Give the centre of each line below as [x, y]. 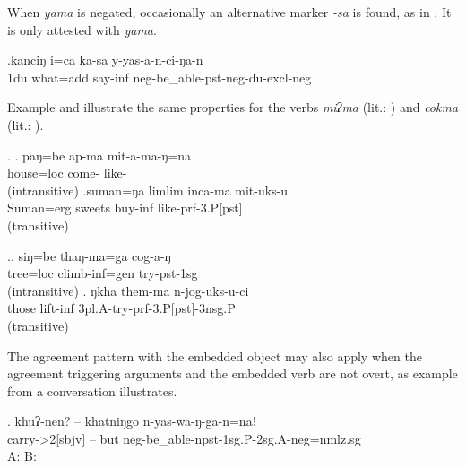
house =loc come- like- [67, 173]
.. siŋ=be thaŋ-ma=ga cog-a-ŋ [89, 255]
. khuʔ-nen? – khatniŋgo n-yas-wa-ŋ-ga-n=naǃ [132, 421]
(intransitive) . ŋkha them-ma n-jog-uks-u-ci [128, 290]
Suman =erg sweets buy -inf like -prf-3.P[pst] [125, 208]
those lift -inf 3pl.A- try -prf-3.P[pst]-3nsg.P [121, 308]
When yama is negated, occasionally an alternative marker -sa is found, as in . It [229, 12]
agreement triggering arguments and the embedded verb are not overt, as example [233, 373]
